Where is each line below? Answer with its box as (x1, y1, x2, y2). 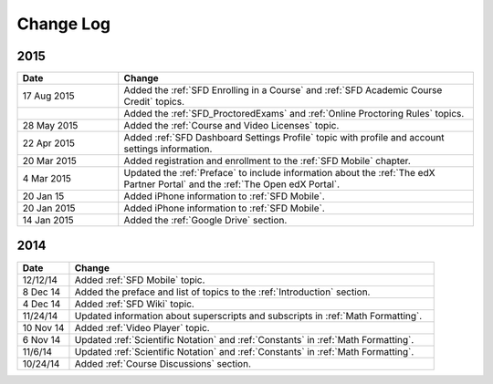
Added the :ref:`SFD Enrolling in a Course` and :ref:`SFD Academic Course (123, 84, 443, 97)
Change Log (16, 14, 111, 34)
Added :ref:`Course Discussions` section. (74, 357, 251, 369)
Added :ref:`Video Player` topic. (74, 321, 210, 334)
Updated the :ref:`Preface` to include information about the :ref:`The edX (123, 167, 435, 180)
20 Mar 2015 (22, 155, 77, 168)
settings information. (123, 142, 213, 155)
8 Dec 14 (22, 285, 61, 298)
